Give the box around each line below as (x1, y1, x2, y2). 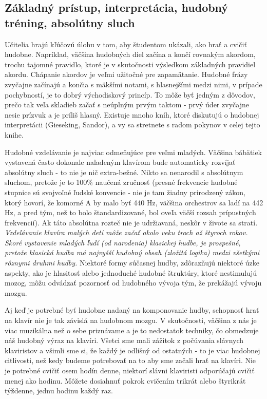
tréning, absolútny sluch (5, 14, 135, 30)
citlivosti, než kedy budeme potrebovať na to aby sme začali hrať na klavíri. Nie (5, 355, 256, 366)
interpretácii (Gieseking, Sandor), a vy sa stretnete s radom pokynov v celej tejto (5, 119, 260, 130)
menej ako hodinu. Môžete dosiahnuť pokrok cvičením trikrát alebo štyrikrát (5, 375, 246, 386)
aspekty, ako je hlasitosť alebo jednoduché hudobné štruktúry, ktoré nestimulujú (5, 267, 257, 278)
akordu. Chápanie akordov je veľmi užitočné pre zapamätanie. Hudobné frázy (5, 69, 248, 80)
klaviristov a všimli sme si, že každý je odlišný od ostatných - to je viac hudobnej (5, 345, 260, 355)
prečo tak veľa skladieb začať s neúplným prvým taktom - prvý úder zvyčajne (5, 99, 249, 110)
